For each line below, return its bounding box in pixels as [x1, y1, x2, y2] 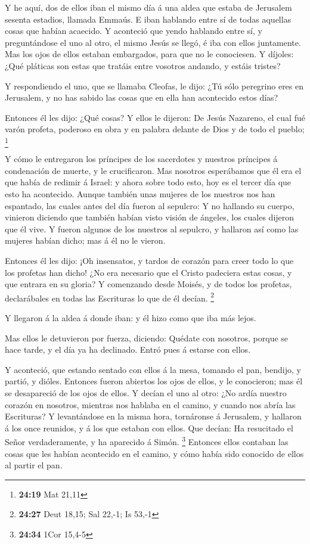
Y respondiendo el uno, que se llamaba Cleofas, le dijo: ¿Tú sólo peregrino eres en [5, 79, 304, 92]
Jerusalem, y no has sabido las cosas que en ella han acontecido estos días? [5, 91, 278, 104]
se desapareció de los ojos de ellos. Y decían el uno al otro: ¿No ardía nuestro [5, 387, 287, 399]
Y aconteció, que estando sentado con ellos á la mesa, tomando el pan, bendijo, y [5, 363, 301, 375]
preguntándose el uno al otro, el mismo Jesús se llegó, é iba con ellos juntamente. [5, 36, 301, 48]
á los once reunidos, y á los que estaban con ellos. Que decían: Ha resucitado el [5, 421, 293, 434]
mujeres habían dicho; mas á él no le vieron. [5, 234, 166, 247]
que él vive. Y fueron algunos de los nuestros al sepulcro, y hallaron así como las [5, 222, 299, 235]
